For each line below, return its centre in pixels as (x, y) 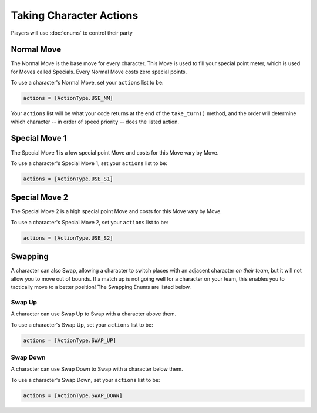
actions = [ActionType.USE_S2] (68, 238)
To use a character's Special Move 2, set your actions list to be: (90, 222)
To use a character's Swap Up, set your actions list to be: (82, 325)
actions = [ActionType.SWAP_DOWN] (73, 395)
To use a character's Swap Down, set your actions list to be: (85, 380)
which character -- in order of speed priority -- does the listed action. (95, 122)
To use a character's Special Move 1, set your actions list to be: (89, 163)
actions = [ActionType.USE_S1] (68, 179)
